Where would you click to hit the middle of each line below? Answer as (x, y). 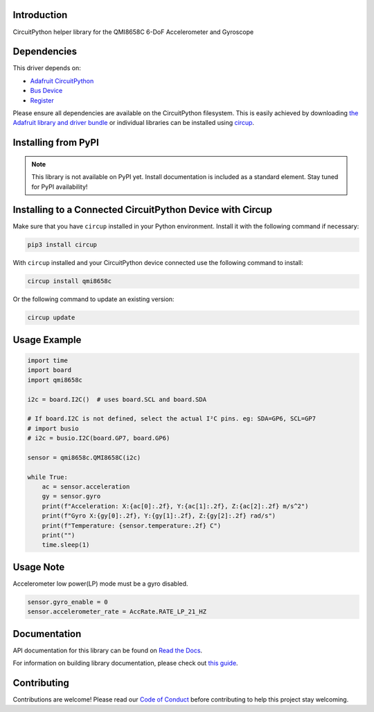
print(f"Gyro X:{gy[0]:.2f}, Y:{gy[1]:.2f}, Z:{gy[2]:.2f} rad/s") (159, 516)
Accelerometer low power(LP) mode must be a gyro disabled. (100, 584)
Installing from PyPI (56, 143)
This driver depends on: (47, 68)
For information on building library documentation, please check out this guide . (125, 663)
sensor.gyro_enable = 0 (68, 602)
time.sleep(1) (66, 545)
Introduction (40, 15)
